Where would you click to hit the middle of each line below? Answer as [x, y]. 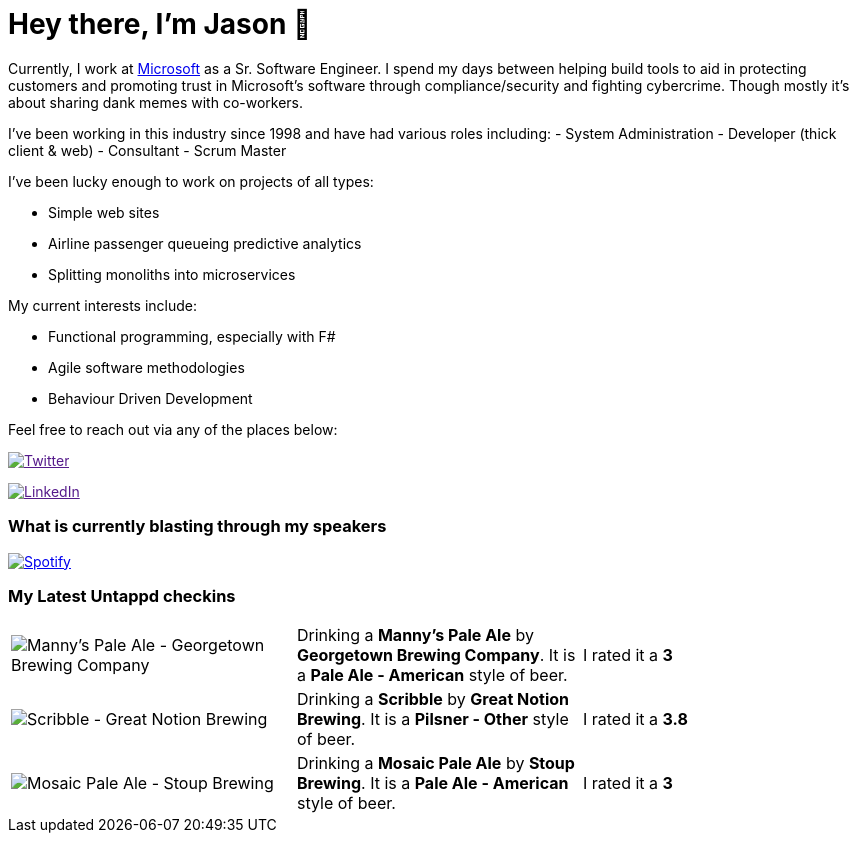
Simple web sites [104, 212]
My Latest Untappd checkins [122, 595]
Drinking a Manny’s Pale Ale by [415, 635]
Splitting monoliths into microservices [172, 274]
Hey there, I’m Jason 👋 [160, 24]
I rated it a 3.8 [635, 719]
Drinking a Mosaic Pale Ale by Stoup [435, 763]
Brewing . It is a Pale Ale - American [432, 783]
